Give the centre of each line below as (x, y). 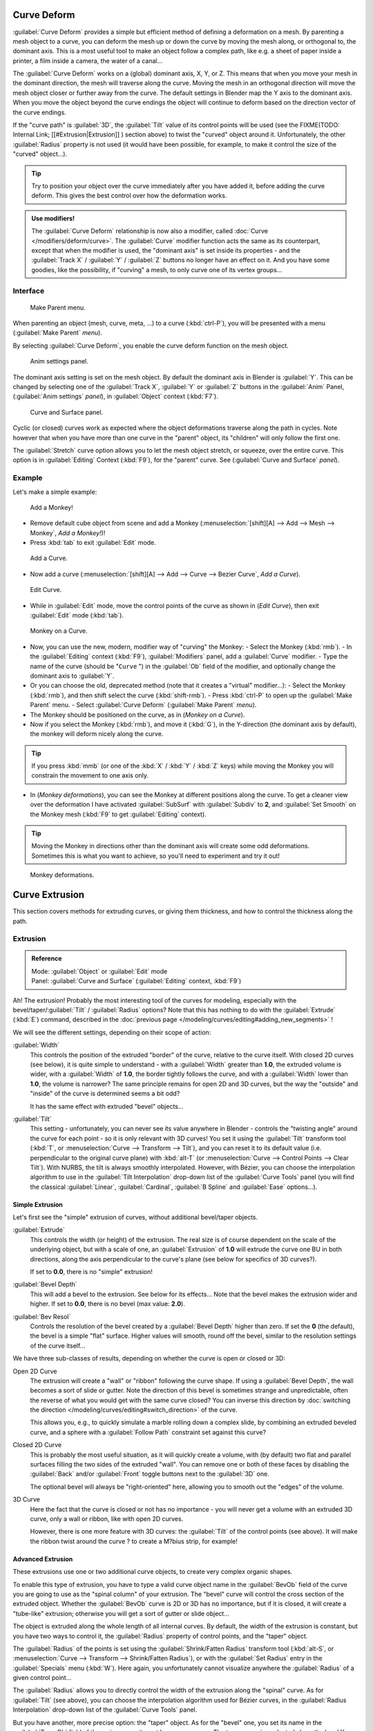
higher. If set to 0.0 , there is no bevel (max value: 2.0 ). (108, 1304)
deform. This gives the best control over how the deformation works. (129, 196)
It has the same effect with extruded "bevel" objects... (107, 1106)
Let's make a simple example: (55, 492)
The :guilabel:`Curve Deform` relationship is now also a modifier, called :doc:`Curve (150, 231)
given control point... (42, 1678)
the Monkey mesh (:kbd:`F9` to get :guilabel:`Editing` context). (118, 814)
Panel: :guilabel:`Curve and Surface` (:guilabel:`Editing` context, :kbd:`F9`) (136, 981)
